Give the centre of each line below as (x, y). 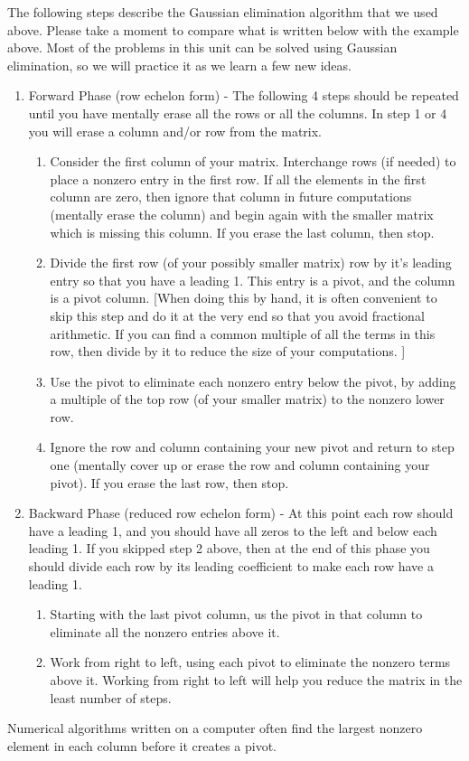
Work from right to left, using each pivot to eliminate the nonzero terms (250, 662)
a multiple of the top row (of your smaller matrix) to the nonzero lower (247, 399)
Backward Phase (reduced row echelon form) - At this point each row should (241, 513)
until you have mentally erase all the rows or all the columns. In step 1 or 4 (238, 113)
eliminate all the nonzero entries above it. (165, 631)
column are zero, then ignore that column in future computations (231, 197)
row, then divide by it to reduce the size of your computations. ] (228, 351)
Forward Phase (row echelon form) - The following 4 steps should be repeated (244, 95)
